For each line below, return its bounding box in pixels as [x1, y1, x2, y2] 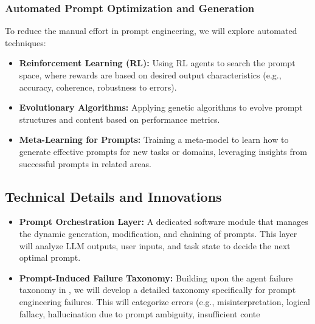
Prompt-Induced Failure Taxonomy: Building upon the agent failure [19, 271, 293, 284]
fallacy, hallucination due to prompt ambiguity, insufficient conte [19, 307, 260, 320]
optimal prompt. [19, 251, 81, 264]
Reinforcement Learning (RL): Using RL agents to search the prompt [19, 57, 296, 69]
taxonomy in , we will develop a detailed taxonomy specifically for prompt [19, 283, 296, 296]
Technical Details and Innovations [5, 187, 222, 205]
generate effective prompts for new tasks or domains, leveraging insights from [19, 145, 307, 157]
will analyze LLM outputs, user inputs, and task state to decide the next [19, 239, 291, 252]
